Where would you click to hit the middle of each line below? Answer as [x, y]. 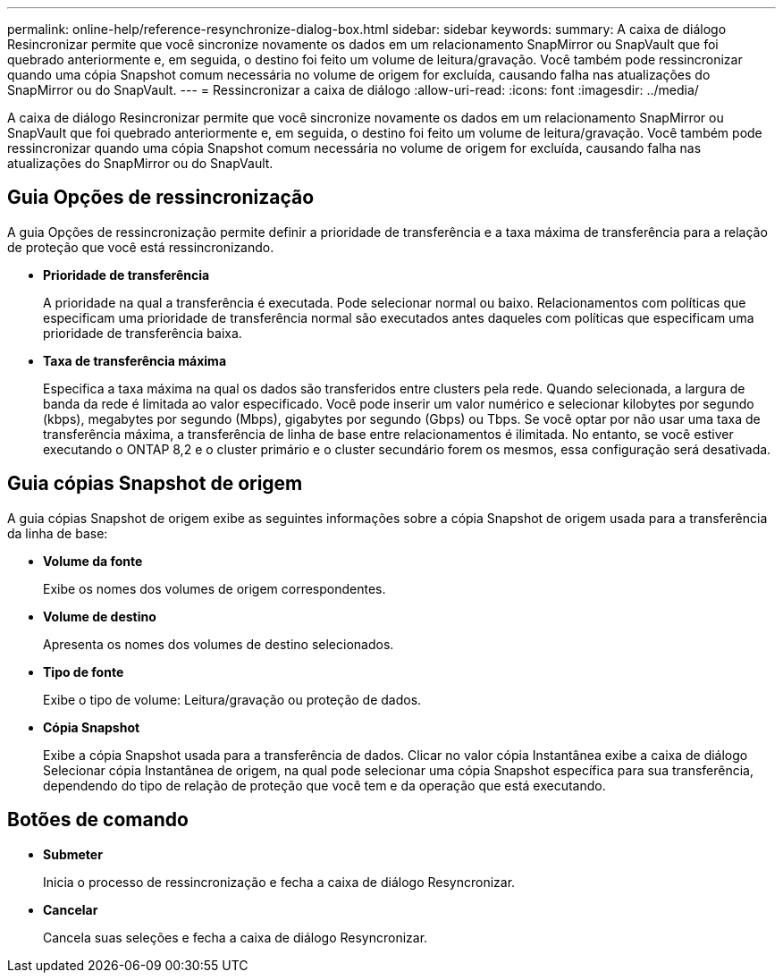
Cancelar [71, 909]
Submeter [73, 854]
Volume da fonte [93, 561]
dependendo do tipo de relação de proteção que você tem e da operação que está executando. [324, 785]
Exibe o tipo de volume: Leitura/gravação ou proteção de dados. [232, 699]
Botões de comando [98, 820]
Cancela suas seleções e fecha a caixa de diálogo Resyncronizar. [236, 937]
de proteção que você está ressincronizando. [141, 247]
